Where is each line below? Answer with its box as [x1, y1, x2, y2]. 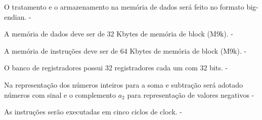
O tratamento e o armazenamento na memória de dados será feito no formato [4, 2, 244, 12]
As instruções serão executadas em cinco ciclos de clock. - [4, 106, 183, 117]
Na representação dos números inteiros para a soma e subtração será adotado [4, 79, 243, 90]
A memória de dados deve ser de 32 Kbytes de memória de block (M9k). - [4, 28, 233, 39]
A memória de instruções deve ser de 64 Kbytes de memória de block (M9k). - [4, 45, 247, 56]
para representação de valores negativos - [127, 89, 254, 100]
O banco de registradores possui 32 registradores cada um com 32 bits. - [4, 62, 228, 73]
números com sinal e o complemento [4, 89, 116, 100]
